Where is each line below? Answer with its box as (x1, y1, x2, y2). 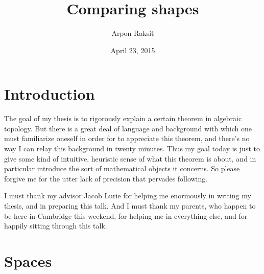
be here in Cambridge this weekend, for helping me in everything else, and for (4, 210, 248, 221)
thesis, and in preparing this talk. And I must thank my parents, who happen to (4, 200, 256, 211)
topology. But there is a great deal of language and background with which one (4, 123, 252, 133)
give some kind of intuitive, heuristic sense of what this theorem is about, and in (4, 153, 256, 164)
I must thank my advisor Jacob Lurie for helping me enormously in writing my (4, 190, 251, 201)
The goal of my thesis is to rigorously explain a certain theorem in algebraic (4, 113, 242, 124)
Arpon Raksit (111, 28, 154, 38)
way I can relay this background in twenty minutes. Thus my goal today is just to (4, 143, 260, 154)
